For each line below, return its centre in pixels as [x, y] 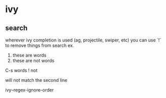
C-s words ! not [21, 70]
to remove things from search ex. [40, 45]
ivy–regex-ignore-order [30, 90]
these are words [29, 55]
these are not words [33, 61]
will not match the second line [36, 80]
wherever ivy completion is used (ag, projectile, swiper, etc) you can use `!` [83, 40]
